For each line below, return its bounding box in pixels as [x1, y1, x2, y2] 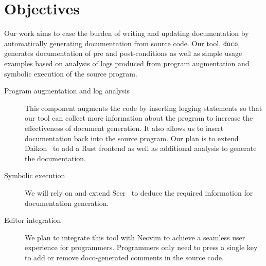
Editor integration [4, 215, 61, 225]
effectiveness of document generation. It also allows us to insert [25, 122, 224, 133]
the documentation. [25, 153, 86, 163]
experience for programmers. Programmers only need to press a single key [25, 242, 258, 253]
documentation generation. [25, 197, 109, 208]
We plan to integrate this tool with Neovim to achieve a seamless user [25, 232, 245, 242]
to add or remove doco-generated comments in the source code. [25, 252, 224, 262]
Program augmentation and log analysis [4, 85, 130, 96]
